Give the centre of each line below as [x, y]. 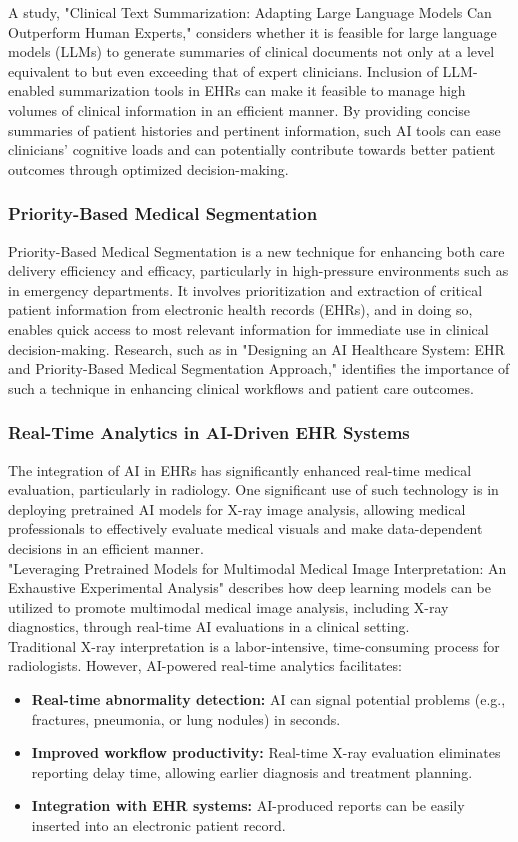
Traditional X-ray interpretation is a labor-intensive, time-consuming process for [254, 645]
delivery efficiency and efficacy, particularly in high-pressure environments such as [258, 270]
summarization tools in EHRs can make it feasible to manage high [262, 90]
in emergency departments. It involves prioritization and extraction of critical [245, 289]
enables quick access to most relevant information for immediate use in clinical [248, 328]
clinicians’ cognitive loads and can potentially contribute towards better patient [252, 149]
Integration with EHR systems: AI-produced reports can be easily [248, 805]
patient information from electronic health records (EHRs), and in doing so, [240, 309]
